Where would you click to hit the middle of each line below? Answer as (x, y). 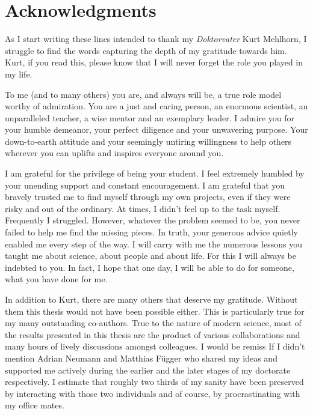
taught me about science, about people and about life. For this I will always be (150, 256)
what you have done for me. (56, 279)
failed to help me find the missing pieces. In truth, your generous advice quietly (151, 232)
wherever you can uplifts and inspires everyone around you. (114, 153)
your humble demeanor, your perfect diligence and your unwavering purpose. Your (156, 129)
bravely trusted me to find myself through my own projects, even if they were (148, 197)
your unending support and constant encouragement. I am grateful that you (145, 185)
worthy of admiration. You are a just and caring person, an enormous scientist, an (156, 106)
